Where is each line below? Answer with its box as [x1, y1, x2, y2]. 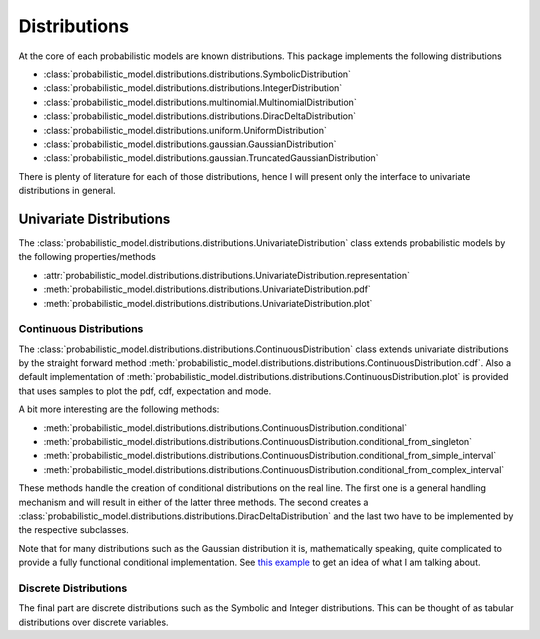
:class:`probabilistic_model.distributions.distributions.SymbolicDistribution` [43, 68, 352, 80]
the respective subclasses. [18, 524, 129, 536]
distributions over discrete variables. [18, 616, 169, 628]
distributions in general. [18, 185, 116, 197]
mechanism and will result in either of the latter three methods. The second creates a [18, 496, 369, 508]
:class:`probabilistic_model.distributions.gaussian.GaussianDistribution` [43, 138, 337, 150]
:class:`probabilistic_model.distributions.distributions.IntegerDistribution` [43, 82, 343, 94]
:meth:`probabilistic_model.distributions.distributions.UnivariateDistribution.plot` [43, 297, 373, 309]
